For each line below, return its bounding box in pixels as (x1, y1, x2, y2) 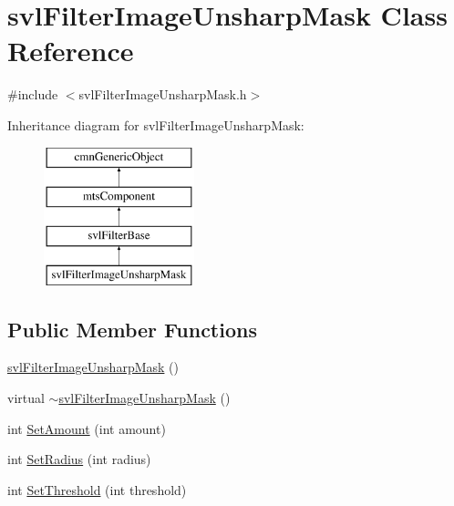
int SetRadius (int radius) (7, 449, 151, 469)
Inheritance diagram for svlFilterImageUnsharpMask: (7, 115, 304, 134)
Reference (7, 32, 134, 69)
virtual (7, 388, 45, 408)
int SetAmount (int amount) (7, 418, 166, 438)
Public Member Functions (7, 315, 257, 343)
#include (7, 85, 58, 104)
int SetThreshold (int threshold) (7, 480, 187, 499)
